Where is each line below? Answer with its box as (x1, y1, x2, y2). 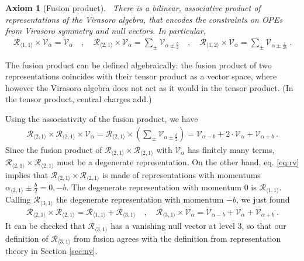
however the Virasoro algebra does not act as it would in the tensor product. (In (5, 81, 293, 93)
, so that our (241, 220, 286, 232)
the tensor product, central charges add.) (5, 93, 152, 105)
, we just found (236, 193, 290, 206)
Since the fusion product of (5, 143, 102, 155)
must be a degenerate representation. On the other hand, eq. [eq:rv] (57, 156, 299, 168)
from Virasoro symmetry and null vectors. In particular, (5, 25, 206, 37)
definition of (5, 232, 49, 244)
